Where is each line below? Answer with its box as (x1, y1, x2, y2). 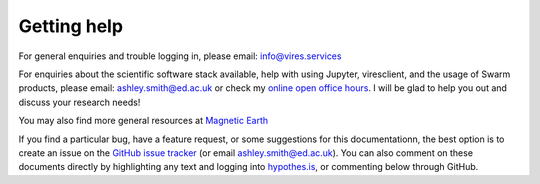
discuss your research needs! (18, 96, 141, 108)
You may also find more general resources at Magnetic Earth (18, 115, 269, 127)
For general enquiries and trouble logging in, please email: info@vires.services (18, 50, 342, 62)
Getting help (18, 15, 124, 37)
